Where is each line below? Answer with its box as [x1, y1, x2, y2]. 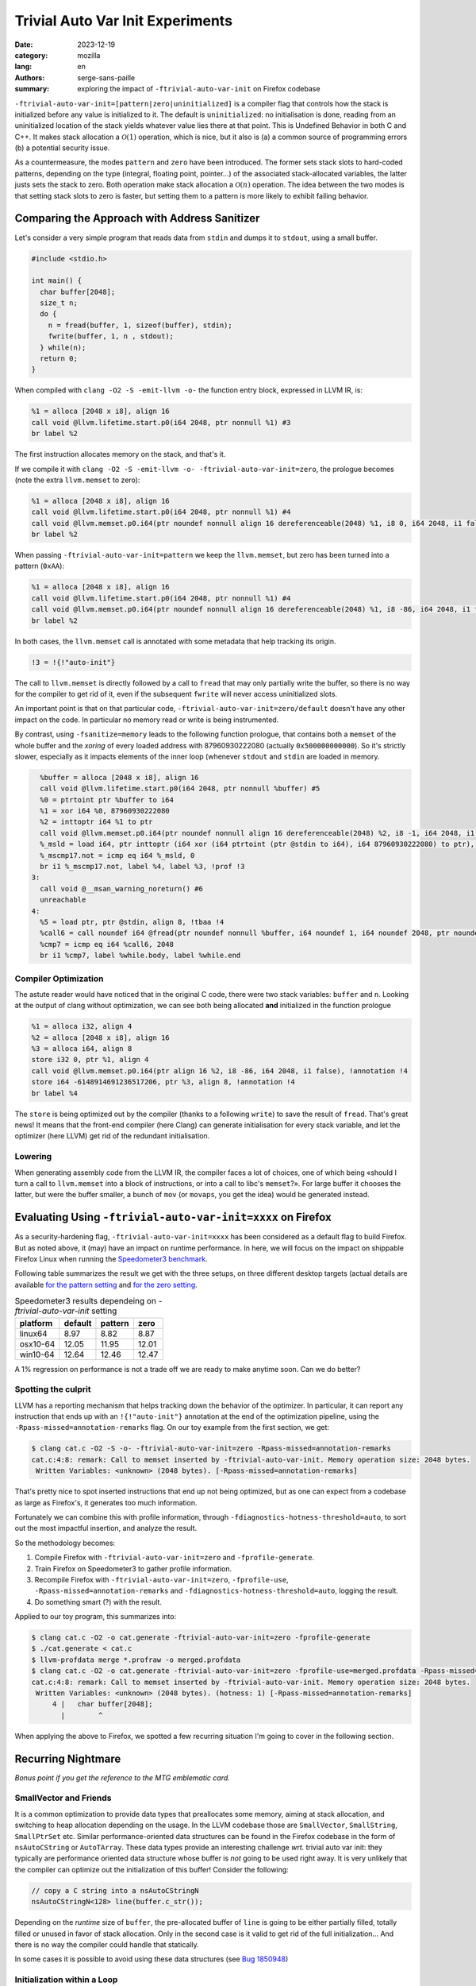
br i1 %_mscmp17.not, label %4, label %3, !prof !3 [40, 862, 245, 871]
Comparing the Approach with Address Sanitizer [14, 211, 260, 226]
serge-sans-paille [77, 72, 136, 83]
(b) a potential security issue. [14, 143, 110, 153]
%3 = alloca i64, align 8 [31, 1045, 132, 1053]
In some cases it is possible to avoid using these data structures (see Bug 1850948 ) [14, 1954, 289, 1964]
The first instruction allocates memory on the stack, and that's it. [14, 450, 226, 459]
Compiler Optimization [14, 973, 104, 984]
